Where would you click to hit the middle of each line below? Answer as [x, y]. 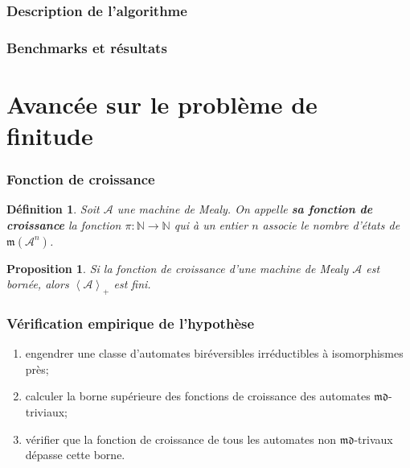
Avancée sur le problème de [162, 104]
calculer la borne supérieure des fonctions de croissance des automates [198, 396]
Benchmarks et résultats [87, 47]
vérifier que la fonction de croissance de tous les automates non [181, 439]
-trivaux [373, 439]
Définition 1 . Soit [53, 209]
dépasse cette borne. [75, 455]
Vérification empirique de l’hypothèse [131, 323]
